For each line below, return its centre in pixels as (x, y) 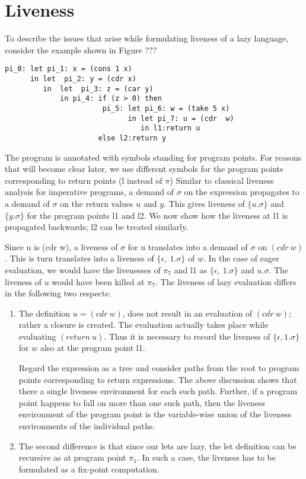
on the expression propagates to (242, 192)
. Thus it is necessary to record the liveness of (187, 336)
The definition (44, 313)
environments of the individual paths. (87, 426)
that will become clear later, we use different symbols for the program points (144, 169)
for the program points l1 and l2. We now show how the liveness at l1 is (157, 215)
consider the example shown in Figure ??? (81, 50)
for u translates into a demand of (188, 246)
